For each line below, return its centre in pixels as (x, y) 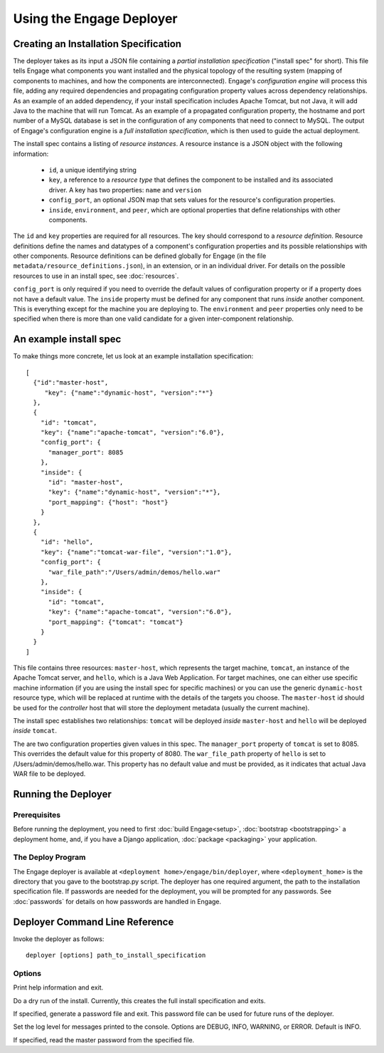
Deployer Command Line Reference (94, 922)
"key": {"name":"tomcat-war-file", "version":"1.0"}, (136, 552)
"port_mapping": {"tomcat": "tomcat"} (116, 622)
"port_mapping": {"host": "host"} (108, 502)
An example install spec (67, 339)
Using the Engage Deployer (95, 19)
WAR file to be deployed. (49, 774)
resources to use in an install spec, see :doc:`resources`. (96, 276)
